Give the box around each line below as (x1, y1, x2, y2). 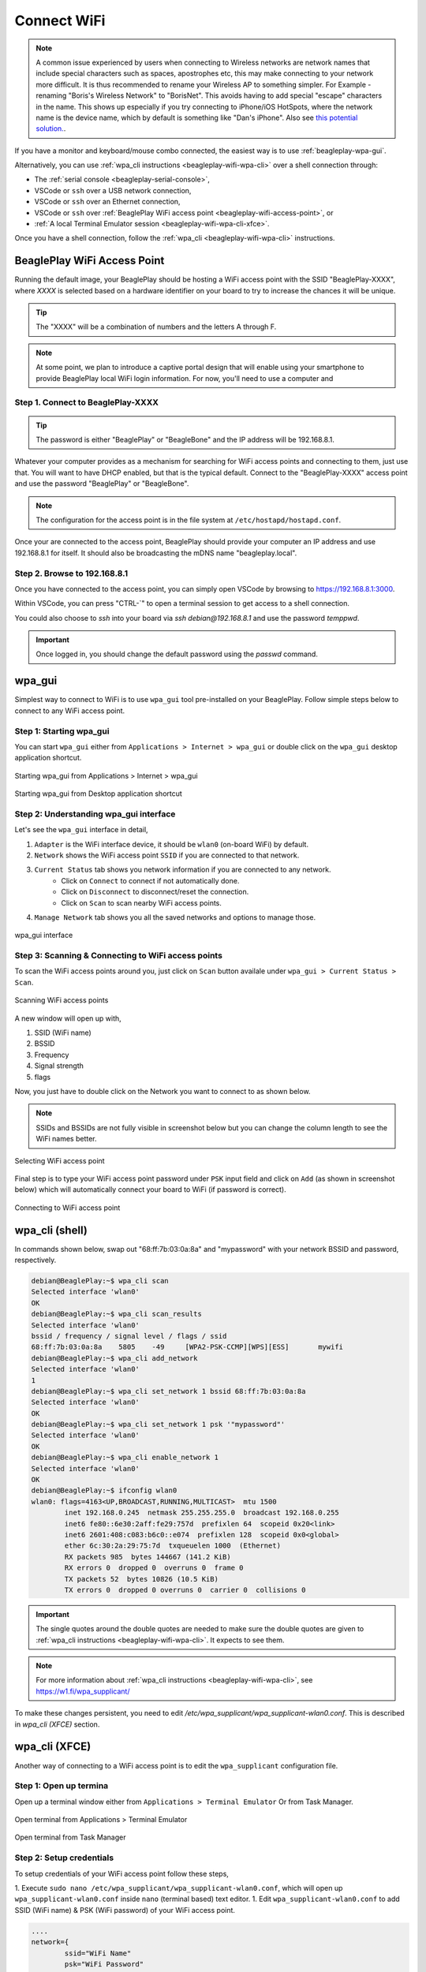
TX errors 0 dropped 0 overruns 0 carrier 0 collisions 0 (64, 1585, 306, 1594)
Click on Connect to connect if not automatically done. (61, 876, 240, 885)
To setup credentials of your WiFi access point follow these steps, (14, 1869, 229, 1878)
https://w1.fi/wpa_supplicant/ (35, 1686, 130, 1696)
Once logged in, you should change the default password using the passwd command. (35, 649, 319, 659)
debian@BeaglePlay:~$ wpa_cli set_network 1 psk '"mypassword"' (31, 1420, 286, 1429)
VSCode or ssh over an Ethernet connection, (34, 197, 181, 207)
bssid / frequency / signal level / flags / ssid (31, 1331, 227, 1340)
